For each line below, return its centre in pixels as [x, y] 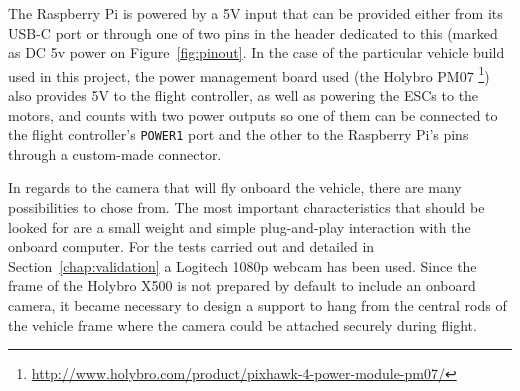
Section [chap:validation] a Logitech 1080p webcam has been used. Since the [242, 265]
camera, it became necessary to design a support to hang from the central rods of [257, 305]
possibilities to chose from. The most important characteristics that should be [246, 207]
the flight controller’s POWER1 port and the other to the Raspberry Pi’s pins [238, 134]
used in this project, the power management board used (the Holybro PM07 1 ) [249, 74]
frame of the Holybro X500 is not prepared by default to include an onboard [242, 285]
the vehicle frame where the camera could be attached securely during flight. [242, 324]
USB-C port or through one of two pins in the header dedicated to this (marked [253, 32]
